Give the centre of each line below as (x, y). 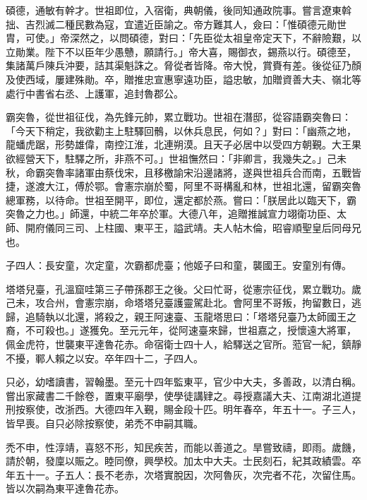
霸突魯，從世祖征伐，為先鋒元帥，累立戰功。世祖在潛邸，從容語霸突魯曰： (179, 117)
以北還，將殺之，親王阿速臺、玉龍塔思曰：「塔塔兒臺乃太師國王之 (205, 316)
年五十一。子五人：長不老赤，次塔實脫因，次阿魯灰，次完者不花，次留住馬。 (183, 474)
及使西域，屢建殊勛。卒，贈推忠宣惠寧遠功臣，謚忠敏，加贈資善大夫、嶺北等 (183, 79)
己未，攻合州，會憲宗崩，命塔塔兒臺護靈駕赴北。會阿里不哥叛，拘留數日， (179, 303)
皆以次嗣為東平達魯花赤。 (65, 488)
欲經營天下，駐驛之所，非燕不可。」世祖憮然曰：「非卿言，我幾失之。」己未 (176, 158)
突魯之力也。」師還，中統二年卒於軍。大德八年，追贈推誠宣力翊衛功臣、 (171, 214)
